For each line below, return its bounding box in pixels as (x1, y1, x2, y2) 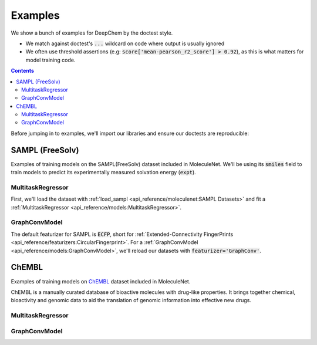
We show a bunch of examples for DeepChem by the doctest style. (11, 29, 173, 36)
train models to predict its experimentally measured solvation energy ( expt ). (11, 169, 196, 176)
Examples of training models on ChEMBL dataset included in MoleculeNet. (11, 278, 191, 285)
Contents (11, 67, 35, 75)
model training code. (25, 56, 76, 63)
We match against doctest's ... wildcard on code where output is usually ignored (25, 40, 225, 47)
